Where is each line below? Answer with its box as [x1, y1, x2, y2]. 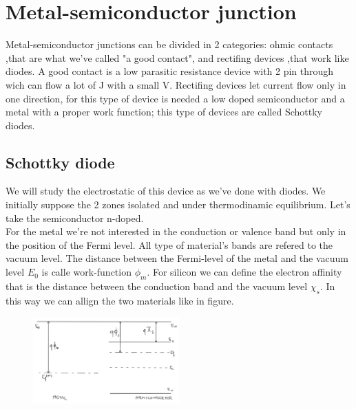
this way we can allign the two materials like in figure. [6, 293, 234, 307]
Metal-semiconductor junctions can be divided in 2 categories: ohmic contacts [6, 37, 333, 52]
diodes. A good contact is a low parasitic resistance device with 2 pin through [6, 64, 334, 78]
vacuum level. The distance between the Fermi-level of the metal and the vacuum [6, 251, 349, 265]
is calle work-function [41, 265, 132, 279]
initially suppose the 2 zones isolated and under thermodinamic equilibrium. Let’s [6, 197, 350, 212]
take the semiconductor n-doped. [6, 210, 144, 225]
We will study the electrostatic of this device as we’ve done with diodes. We [6, 184, 326, 198]
